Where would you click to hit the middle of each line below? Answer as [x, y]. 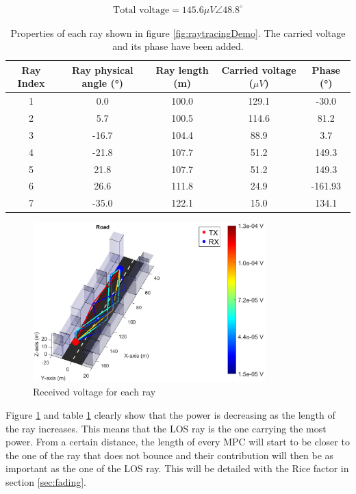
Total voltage [141, 10]
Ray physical [103, 69]
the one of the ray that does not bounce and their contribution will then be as [170, 455]
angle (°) [103, 83]
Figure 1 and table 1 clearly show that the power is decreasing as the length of [170, 415]
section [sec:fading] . [46, 481]
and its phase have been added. [178, 46]
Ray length [182, 69]
